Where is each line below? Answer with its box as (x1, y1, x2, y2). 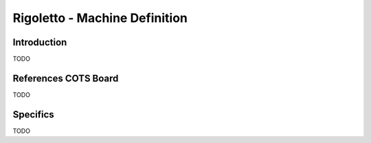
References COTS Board (12, 72, 119, 84)
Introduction (12, 36, 67, 48)
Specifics (12, 109, 54, 120)
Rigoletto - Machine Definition (12, 10, 188, 25)
